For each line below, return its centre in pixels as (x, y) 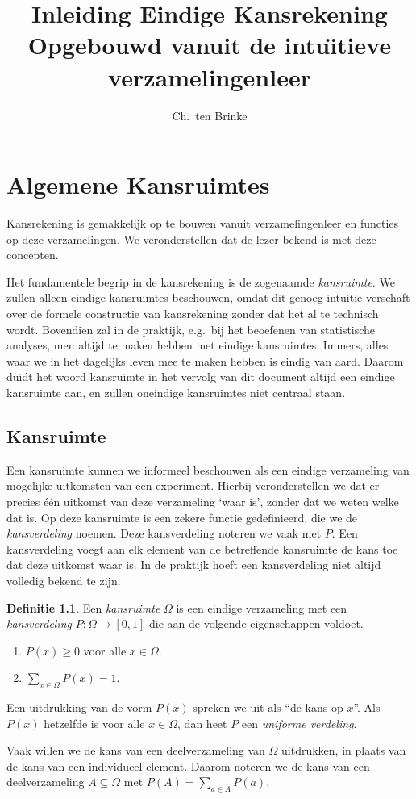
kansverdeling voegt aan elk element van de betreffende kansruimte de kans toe (202, 548)
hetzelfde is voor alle (94, 723)
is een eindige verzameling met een (262, 607)
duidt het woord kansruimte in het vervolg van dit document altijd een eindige (201, 376)
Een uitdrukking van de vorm (79, 707)
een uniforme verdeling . (299, 723)
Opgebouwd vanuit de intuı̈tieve (210, 45)
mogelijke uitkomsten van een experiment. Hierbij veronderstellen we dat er (193, 485)
